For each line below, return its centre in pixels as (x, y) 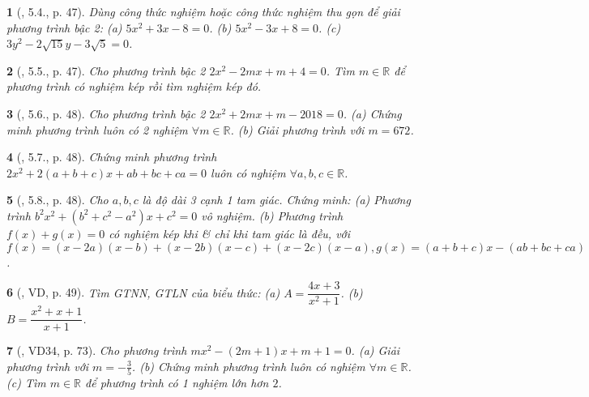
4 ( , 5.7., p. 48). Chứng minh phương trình (112, 157)
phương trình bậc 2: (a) (64, 27)
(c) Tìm (26, 383)
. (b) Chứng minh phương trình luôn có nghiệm (248, 366)
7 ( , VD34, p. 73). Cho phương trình (97, 350)
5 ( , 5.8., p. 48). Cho (58, 200)
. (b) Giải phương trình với (297, 129)
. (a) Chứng (372, 113)
